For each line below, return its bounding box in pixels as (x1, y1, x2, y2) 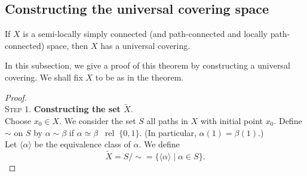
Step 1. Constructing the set (5, 103, 121, 115)
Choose (5, 114, 32, 126)
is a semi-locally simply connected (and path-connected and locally (23, 27, 268, 40)
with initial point (200, 114, 263, 126)
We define (143, 138, 180, 150)
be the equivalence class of (34, 138, 131, 150)
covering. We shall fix (5, 70, 83, 83)
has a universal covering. (100, 39, 191, 51)
